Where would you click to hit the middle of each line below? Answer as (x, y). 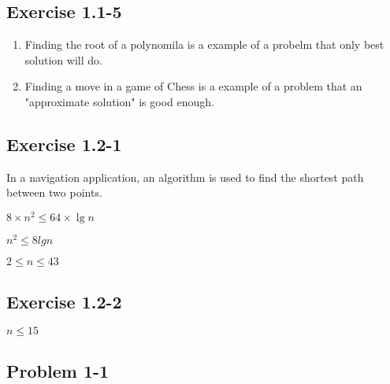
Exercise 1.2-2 (64, 301)
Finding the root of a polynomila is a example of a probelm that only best (204, 44)
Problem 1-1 (58, 370)
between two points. (54, 192)
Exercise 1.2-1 (64, 144)
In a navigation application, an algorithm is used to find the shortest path (185, 177)
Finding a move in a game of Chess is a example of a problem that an (193, 86)
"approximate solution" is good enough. (119, 101)
